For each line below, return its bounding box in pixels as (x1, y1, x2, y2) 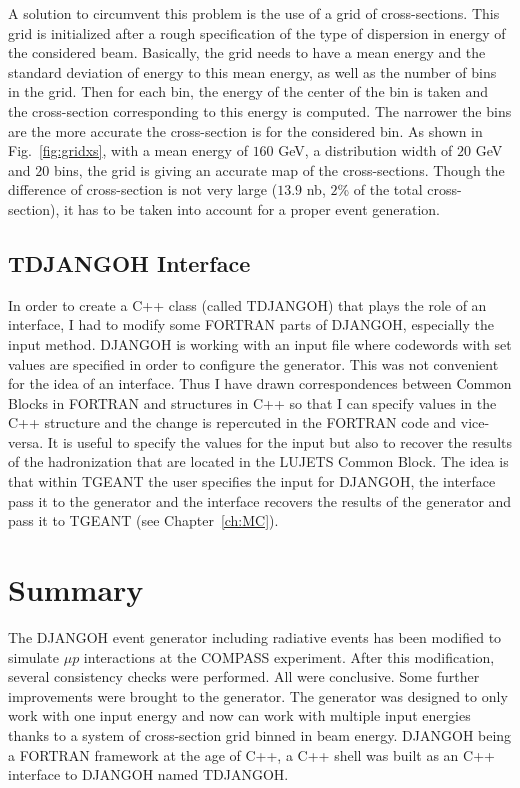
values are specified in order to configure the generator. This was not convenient (8, 353, 499, 374)
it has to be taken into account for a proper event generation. (64, 198, 440, 219)
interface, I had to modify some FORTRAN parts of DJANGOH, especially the (8, 314, 494, 335)
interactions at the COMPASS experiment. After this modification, (83, 646, 495, 667)
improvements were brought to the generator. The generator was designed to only (8, 685, 508, 706)
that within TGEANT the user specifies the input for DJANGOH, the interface (8, 471, 496, 492)
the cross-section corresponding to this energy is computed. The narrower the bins (8, 100, 512, 121)
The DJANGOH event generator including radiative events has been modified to (8, 626, 502, 647)
